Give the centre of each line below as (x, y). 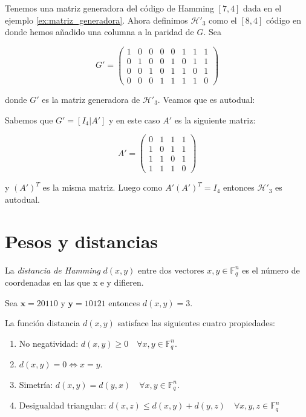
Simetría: (36, 384)
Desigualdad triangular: (63, 405)
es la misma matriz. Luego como (103, 187)
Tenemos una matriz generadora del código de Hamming (109, 8)
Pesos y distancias (82, 241)
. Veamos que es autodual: (206, 99)
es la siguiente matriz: (215, 120)
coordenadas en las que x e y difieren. (74, 282)
